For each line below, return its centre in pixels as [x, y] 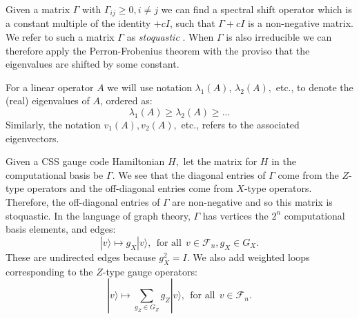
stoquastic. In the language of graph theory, [98, 215]
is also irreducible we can [279, 37]
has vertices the [235, 215]
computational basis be [55, 174]
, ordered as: [126, 100]
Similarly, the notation [53, 125]
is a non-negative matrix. [301, 23]
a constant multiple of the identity [78, 23]
